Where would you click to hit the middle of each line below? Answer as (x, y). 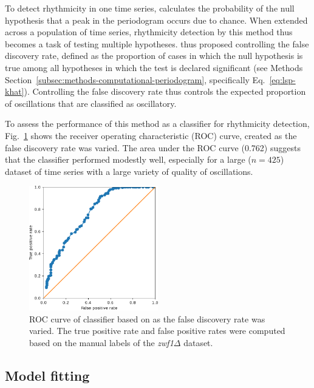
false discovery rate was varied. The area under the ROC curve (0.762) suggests (153, 147)
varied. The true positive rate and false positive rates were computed (157, 331)
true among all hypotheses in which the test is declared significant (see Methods (154, 67)
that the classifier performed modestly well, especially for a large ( (128, 159)
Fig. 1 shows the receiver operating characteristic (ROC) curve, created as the (151, 135)
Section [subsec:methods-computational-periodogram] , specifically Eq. (135, 79)
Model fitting (47, 375)
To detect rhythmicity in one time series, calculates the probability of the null (150, 8)
